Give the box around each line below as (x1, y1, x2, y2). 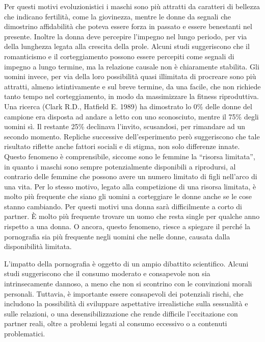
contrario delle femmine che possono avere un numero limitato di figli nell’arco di (4, 171, 257, 182)
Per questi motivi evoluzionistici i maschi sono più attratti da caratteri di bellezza (4, 1, 260, 11)
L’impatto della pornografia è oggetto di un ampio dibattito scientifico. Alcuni (4, 258, 249, 268)
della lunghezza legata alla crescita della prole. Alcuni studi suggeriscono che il (4, 41, 250, 52)
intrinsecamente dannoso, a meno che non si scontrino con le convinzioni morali (4, 278, 252, 289)
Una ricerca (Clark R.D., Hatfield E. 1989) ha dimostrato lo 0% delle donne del (4, 101, 252, 111)
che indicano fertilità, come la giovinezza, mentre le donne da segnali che (4, 11, 231, 21)
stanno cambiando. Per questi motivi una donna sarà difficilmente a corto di (4, 201, 242, 211)
